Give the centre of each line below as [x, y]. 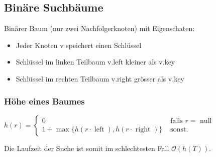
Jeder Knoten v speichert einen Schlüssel [79, 45]
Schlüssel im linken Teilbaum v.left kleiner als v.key [95, 62]
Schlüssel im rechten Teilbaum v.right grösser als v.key [100, 78]
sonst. [179, 129]
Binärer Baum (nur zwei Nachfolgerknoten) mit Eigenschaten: [99, 28]
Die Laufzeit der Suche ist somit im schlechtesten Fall [87, 148]
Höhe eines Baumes [44, 101]
